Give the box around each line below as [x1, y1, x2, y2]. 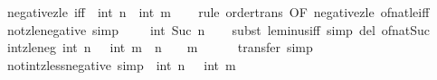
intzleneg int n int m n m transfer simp [6, 38, 313, 57]
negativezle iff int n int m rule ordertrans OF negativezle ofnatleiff [6, 3, 430, 21]
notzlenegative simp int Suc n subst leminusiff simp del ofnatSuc [6, 20, 431, 39]
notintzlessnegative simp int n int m [6, 55, 236, 74]
